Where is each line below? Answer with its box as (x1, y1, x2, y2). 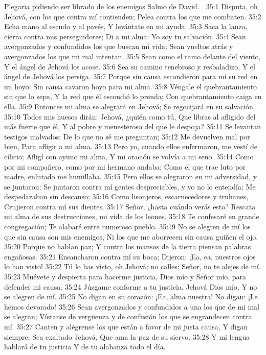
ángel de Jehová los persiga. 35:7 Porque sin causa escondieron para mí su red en (4, 71, 258, 82)
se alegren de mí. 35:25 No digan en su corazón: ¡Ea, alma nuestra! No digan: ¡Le (4, 291, 258, 302)
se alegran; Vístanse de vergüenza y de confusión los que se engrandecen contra (4, 311, 252, 322)
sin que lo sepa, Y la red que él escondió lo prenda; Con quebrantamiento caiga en (4, 91, 262, 102)
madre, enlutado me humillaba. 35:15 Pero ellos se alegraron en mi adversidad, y (4, 171, 257, 182)
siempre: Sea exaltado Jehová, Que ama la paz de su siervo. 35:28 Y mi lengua (4, 331, 250, 342)
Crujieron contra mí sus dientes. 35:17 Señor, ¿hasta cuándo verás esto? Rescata (4, 201, 256, 211)
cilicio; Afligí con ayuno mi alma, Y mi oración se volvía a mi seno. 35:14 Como (4, 151, 254, 161)
